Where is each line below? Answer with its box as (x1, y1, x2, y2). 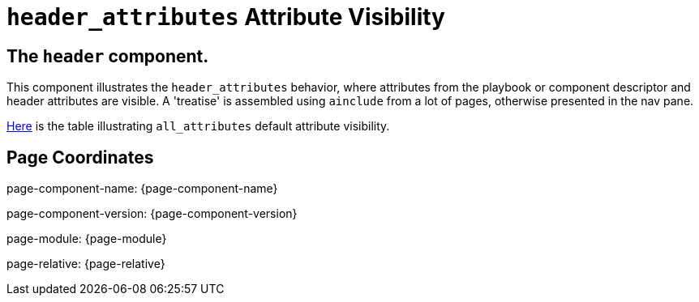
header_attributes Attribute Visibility (6, 3, 445, 31)
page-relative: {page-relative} (6, 257, 165, 271)
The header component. (6, 45, 209, 66)
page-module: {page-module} (6, 232, 167, 246)
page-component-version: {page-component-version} (6, 206, 298, 221)
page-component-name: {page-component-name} (6, 181, 278, 196)
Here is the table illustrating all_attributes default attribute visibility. (6, 119, 390, 134)
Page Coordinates (6, 147, 154, 168)
